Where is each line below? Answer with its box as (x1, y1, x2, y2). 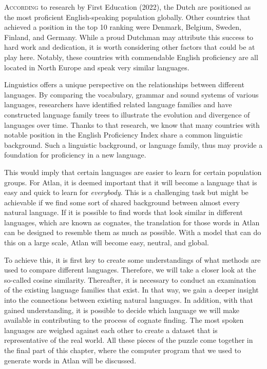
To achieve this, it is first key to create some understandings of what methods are (4, 254, 261, 265)
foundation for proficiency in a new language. (4, 149, 146, 160)
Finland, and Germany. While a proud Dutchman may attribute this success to (4, 31, 254, 42)
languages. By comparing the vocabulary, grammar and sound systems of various (4, 89, 259, 100)
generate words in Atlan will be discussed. (4, 355, 137, 365)
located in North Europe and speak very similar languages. (4, 62, 189, 72)
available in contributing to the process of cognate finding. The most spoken (4, 315, 244, 325)
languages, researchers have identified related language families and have (4, 99, 232, 110)
